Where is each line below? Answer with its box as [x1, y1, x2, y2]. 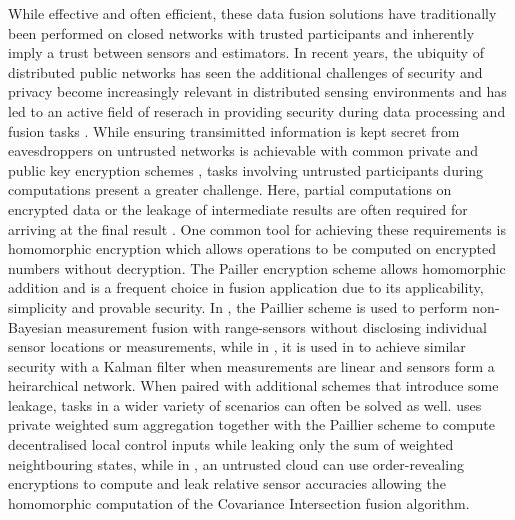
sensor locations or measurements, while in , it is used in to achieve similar [8, 336, 466, 357]
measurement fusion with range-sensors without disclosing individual [66, 316, 487, 337]
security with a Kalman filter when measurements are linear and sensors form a [8, 355, 495, 376]
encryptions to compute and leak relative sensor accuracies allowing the [8, 473, 446, 494]
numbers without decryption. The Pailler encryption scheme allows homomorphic [8, 257, 506, 278]
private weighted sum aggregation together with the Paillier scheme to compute [8, 414, 495, 435]
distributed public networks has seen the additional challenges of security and [8, 61, 483, 82]
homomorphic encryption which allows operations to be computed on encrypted [8, 238, 497, 259]
